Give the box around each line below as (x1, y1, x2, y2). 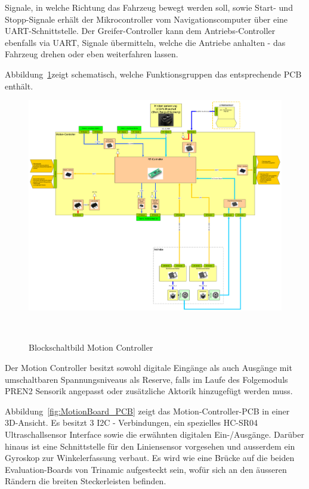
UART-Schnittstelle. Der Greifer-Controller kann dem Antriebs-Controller (5, 24, 276, 37)
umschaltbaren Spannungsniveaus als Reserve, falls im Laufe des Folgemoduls (5, 373, 288, 385)
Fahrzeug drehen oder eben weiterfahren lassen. (5, 48, 178, 60)
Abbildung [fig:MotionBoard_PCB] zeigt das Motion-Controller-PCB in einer (5, 404, 290, 417)
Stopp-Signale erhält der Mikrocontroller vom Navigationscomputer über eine (5, 13, 288, 25)
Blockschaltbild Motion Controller (29, 341, 153, 354)
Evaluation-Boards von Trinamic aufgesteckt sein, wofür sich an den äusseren (5, 463, 287, 475)
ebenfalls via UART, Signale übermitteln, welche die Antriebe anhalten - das (5, 36, 286, 48)
